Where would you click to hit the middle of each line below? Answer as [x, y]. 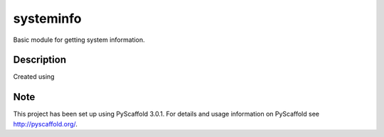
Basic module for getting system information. [79, 40]
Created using [34, 77]
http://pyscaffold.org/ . [46, 124]
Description [40, 60]
